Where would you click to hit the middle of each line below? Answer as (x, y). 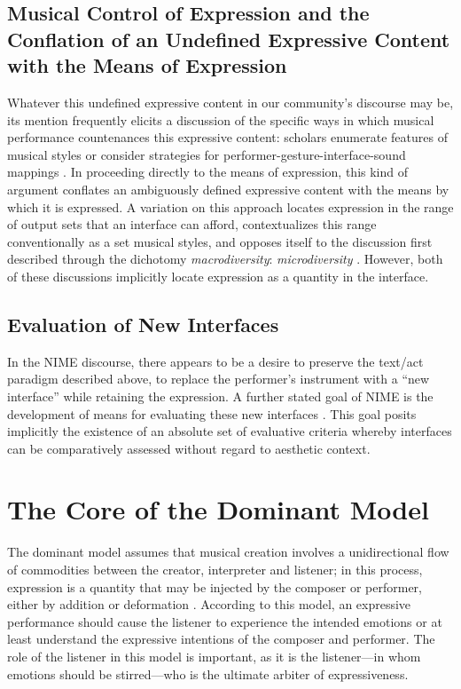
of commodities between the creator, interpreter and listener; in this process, (215, 569)
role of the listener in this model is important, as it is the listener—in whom (214, 656)
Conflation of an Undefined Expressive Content (229, 39)
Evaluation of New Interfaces (143, 324)
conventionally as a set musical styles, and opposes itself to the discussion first (220, 241)
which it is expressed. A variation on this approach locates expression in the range (230, 206)
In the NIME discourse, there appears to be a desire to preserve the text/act (215, 361)
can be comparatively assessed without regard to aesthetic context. (189, 448)
